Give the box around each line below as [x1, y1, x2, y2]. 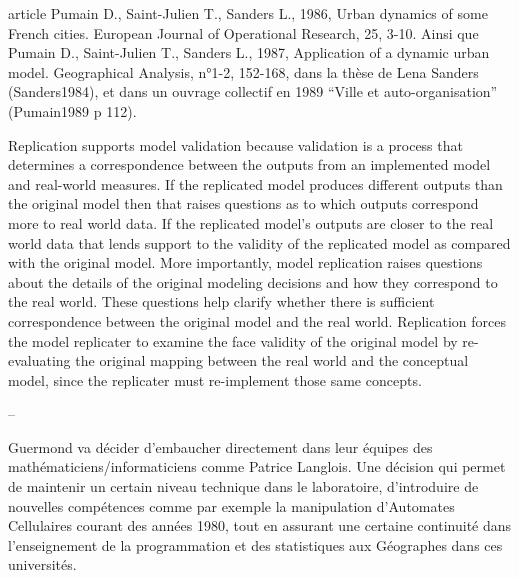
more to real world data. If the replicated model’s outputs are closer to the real [8, 212, 494, 233]
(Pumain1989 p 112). [8, 100, 137, 121]
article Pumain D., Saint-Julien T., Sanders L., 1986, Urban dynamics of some [8, 3, 488, 23]
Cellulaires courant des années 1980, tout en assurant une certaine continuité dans [8, 515, 512, 536]
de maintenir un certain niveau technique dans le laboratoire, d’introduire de [8, 476, 479, 497]
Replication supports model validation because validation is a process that [8, 134, 463, 155]
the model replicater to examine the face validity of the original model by [8, 330, 458, 351]
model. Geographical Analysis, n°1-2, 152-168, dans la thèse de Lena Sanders [8, 61, 479, 82]
